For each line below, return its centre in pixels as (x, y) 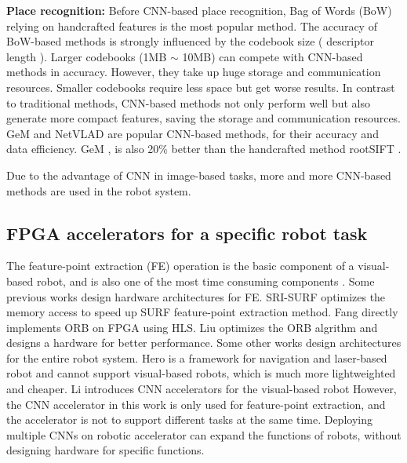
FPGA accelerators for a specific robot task (187, 233)
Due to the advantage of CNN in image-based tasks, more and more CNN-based (199, 175)
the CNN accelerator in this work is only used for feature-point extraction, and (196, 404)
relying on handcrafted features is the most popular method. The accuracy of (192, 26)
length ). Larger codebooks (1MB (87, 56)
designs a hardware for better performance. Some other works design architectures (204, 343)
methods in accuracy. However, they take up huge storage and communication (194, 72)
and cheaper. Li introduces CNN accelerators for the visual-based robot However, (202, 389)
